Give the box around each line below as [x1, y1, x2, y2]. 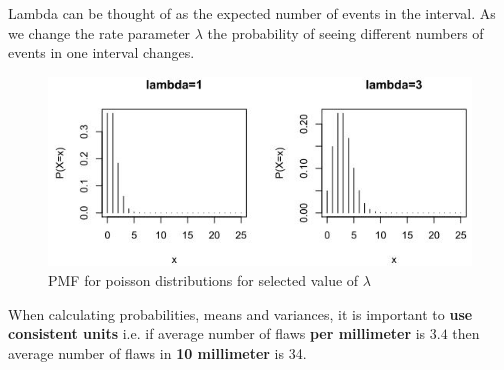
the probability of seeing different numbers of [207, 22, 484, 43]
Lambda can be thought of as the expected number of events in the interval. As [8, 3, 496, 23]
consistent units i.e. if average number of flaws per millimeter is [8, 323, 426, 344]
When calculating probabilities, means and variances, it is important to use [8, 303, 473, 324]
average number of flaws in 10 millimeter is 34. [8, 342, 307, 363]
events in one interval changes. [8, 42, 195, 63]
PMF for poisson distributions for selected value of [48, 270, 359, 291]
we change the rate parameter [8, 22, 191, 43]
